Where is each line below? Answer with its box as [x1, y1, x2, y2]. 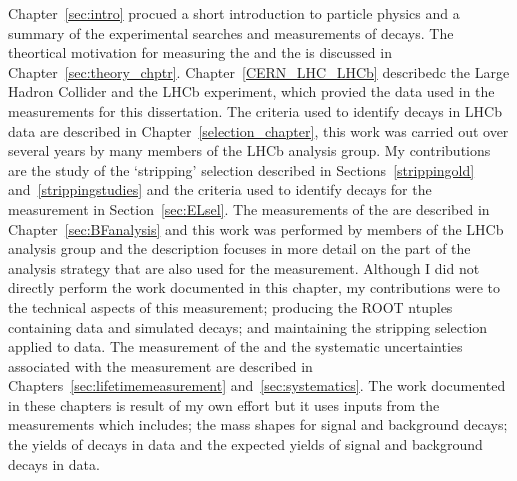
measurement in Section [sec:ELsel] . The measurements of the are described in [8, 198, 490, 219]
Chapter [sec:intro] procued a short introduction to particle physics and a [8, 3, 460, 23]
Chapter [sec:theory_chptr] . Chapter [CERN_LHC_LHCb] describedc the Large [8, 61, 510, 82]
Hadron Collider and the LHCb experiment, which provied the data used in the [8, 81, 495, 102]
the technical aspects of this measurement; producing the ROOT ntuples [8, 296, 453, 317]
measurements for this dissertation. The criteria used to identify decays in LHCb [8, 100, 503, 121]
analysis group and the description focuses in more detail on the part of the [8, 238, 471, 259]
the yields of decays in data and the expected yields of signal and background [8, 434, 483, 455]
